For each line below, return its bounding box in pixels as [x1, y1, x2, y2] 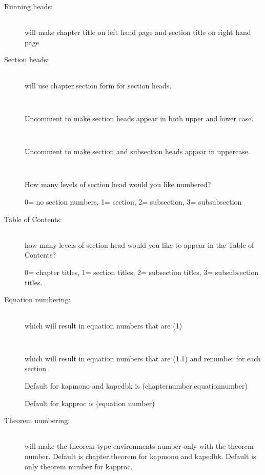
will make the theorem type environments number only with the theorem [25, 441, 254, 451]
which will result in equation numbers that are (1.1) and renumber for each [25, 353, 261, 363]
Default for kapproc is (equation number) [25, 397, 155, 408]
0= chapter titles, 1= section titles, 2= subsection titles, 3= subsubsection [25, 267, 259, 278]
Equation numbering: [4, 294, 71, 305]
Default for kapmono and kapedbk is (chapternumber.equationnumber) [25, 380, 248, 391]
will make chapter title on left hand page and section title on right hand [25, 27, 251, 38]
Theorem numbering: [4, 415, 70, 426]
